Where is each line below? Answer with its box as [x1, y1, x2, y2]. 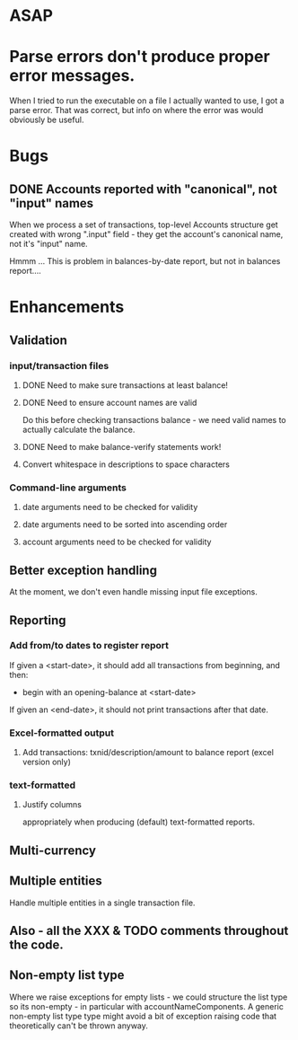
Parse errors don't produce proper [9, 47, 271, 67]
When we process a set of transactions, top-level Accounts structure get [9, 219, 278, 230]
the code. [9, 937, 65, 952]
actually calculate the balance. [22, 424, 136, 435]
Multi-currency [9, 842, 97, 858]
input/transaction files [9, 359, 110, 372]
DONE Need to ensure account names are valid [22, 397, 197, 408]
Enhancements [9, 297, 125, 317]
